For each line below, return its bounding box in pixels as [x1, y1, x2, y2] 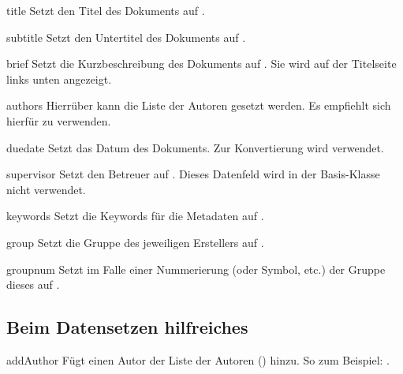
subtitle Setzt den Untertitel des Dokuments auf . [6, 28, 246, 45]
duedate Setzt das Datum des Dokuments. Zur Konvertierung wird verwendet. [6, 139, 384, 155]
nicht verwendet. [6, 181, 86, 197]
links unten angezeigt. [6, 70, 112, 87]
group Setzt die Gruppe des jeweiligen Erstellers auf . [6, 234, 264, 250]
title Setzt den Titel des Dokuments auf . [6, 2, 205, 18]
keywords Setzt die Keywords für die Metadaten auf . [6, 208, 264, 224]
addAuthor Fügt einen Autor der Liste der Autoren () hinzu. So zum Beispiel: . [6, 351, 390, 368]
